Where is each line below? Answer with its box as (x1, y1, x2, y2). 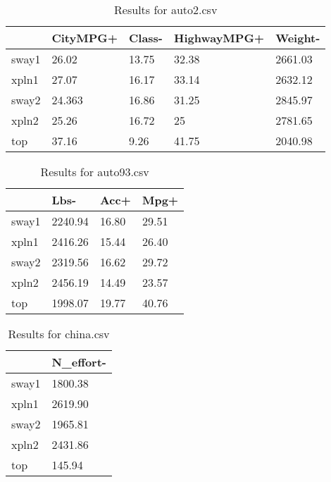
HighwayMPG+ (174, 30, 265, 46)
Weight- (275, 30, 320, 46)
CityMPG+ (51, 30, 118, 46)
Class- (129, 30, 163, 46)
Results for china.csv (8, 326, 110, 342)
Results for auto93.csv (40, 163, 149, 180)
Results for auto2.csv (114, 1, 218, 18)
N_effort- (51, 354, 106, 370)
